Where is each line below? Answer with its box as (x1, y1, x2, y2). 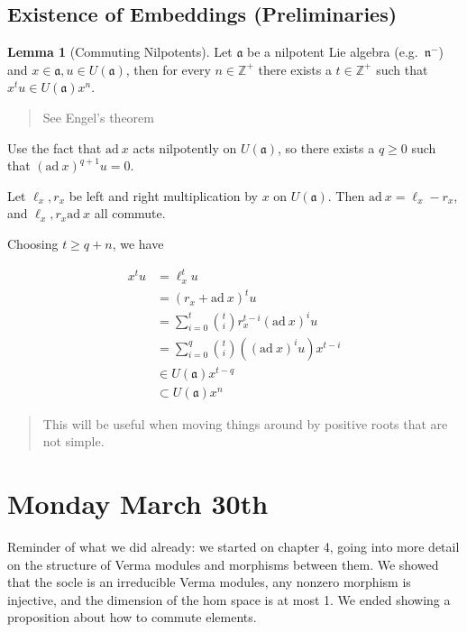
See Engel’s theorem (42, 107, 154, 126)
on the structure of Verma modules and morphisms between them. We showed (7, 554, 439, 573)
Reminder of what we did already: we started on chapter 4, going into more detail (7, 537, 460, 556)
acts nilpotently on (133, 138, 237, 157)
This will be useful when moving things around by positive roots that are (42, 414, 448, 433)
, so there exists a (278, 138, 375, 157)
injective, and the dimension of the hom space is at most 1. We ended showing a (7, 590, 451, 609)
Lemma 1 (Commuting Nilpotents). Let (7, 42, 233, 61)
